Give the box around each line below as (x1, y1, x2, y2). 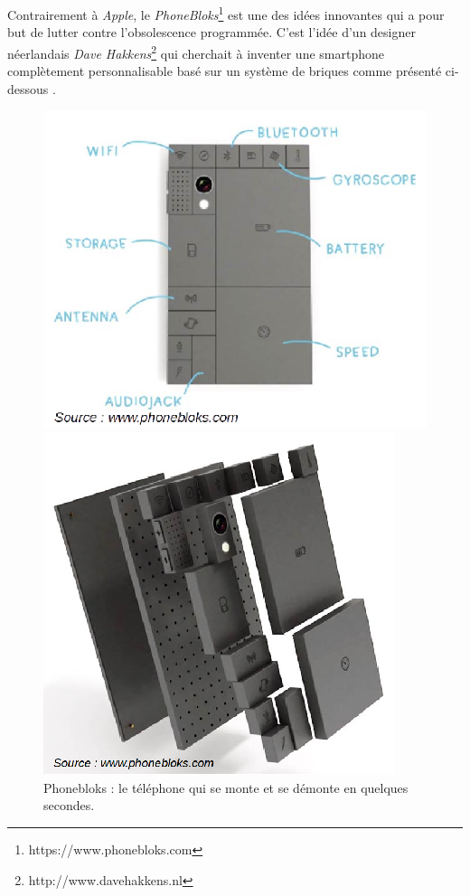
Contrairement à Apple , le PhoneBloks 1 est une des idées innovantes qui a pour (7, 3, 445, 24)
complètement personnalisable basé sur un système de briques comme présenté (7, 61, 442, 80)
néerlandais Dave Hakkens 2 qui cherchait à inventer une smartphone (7, 41, 384, 62)
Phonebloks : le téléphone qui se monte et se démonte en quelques (43, 778, 409, 797)
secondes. (43, 796, 95, 815)
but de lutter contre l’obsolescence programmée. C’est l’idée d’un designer (7, 23, 416, 42)
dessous (7, 79, 49, 98)
